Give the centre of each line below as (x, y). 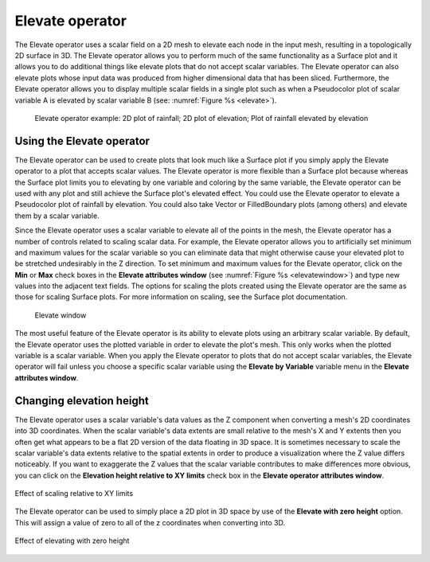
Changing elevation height (82, 401)
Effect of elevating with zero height (72, 541)
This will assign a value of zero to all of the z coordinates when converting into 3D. (150, 522)
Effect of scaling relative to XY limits (74, 494)
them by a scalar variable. (57, 216)
